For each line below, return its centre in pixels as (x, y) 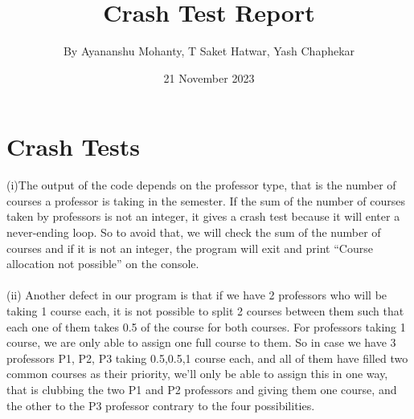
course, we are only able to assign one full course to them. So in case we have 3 (201, 342)
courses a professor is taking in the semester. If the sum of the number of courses (206, 200)
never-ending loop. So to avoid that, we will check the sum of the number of (194, 232)
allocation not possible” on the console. (103, 264)
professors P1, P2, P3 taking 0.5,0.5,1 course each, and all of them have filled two (207, 358)
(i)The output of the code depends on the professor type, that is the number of (201, 185)
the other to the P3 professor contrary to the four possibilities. (161, 405)
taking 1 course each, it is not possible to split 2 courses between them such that (205, 311)
